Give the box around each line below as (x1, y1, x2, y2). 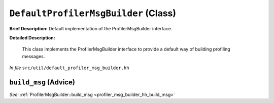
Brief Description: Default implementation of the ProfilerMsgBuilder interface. (9, 25, 173, 31)
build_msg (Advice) (9, 78, 76, 86)
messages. (22, 53, 45, 59)
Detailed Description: (9, 34, 55, 40)
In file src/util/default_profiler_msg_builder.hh (9, 65, 129, 71)
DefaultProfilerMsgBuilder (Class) (9, 8, 177, 19)
